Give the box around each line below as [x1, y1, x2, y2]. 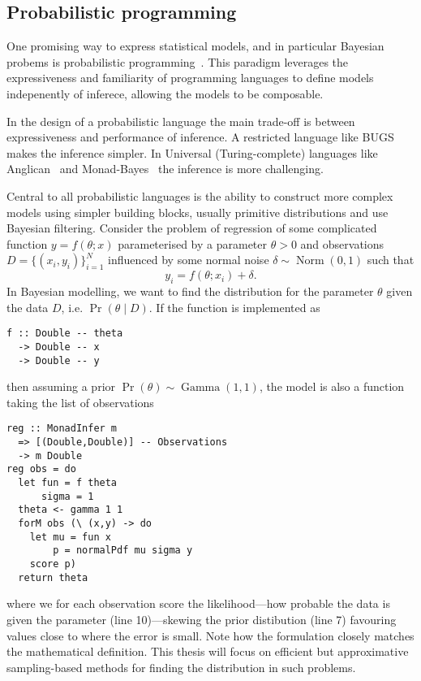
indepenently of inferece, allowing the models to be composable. [6, 85, 324, 102]
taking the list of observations [6, 393, 154, 410]
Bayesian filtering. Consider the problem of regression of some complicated [6, 219, 377, 236]
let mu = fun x [29, 531, 111, 543]
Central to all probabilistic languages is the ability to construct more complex [6, 187, 393, 204]
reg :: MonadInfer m [6, 423, 118, 435]
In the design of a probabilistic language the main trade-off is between [6, 112, 355, 129]
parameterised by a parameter [118, 235, 268, 252]
